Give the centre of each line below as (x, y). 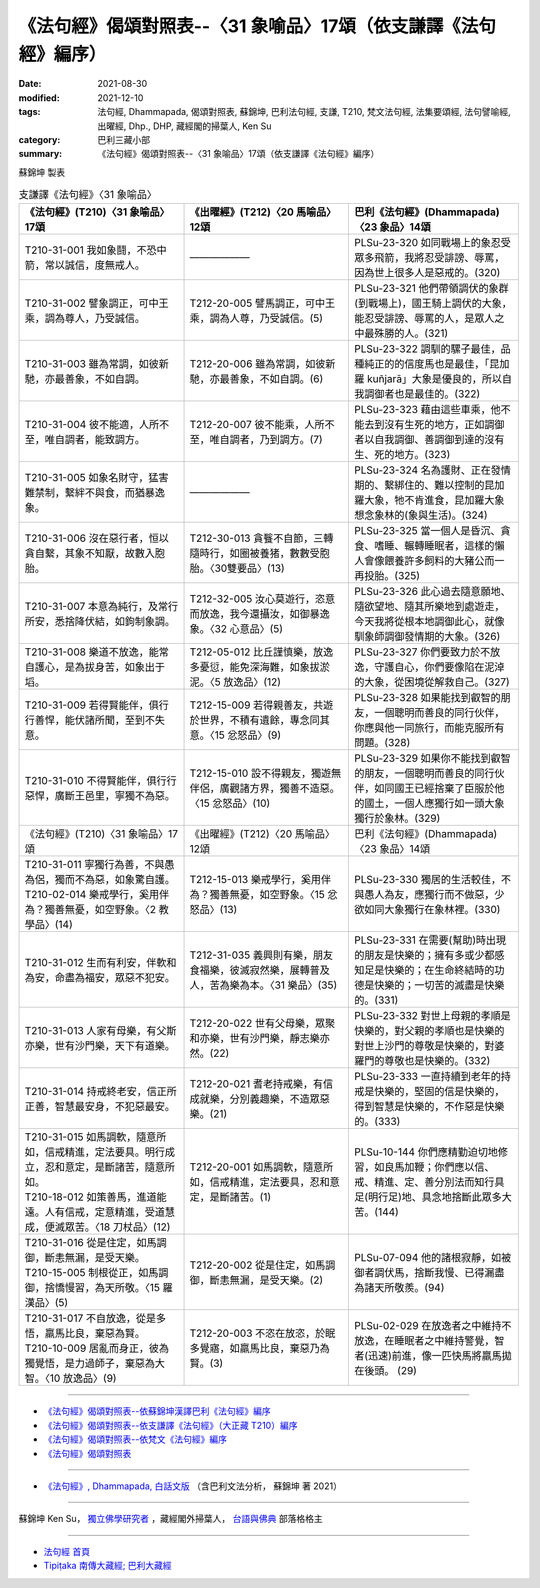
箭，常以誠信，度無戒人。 (84, 265)
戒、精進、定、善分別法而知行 (424, 1182)
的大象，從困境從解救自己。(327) (432, 682)
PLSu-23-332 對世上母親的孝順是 (433, 1016)
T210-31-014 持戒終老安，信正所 (100, 1092)
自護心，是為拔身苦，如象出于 (94, 667)
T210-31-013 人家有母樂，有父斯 (100, 1031)
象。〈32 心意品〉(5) (236, 629)
